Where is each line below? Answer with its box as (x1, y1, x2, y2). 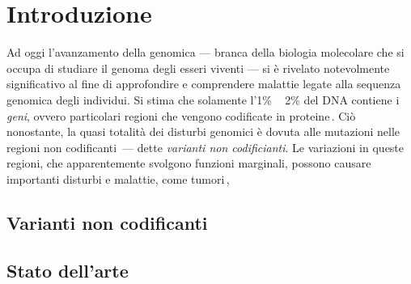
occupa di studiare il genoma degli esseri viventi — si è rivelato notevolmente (6, 59, 390, 76)
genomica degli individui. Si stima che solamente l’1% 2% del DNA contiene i (6, 91, 400, 108)
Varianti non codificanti (6, 210, 208, 235)
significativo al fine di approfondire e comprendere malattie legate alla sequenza (6, 75, 401, 92)
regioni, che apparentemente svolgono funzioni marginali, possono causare (6, 155, 371, 172)
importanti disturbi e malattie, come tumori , (6, 170, 230, 187)
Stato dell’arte (6, 257, 129, 282)
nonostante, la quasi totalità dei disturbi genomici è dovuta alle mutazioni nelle (6, 123, 400, 140)
